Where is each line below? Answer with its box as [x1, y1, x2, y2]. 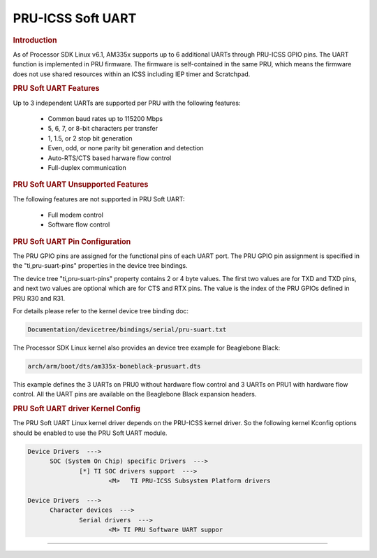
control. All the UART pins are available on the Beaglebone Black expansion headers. [13, 390, 257, 399]
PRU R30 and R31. [13, 294, 66, 302]
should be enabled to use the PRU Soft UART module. [13, 429, 168, 437]
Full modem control [47, 210, 104, 220]
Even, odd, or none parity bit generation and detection [47, 144, 204, 152]
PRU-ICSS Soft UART [13, 10, 137, 26]
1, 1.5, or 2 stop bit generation [47, 134, 133, 143]
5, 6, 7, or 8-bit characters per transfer [47, 124, 158, 133]
